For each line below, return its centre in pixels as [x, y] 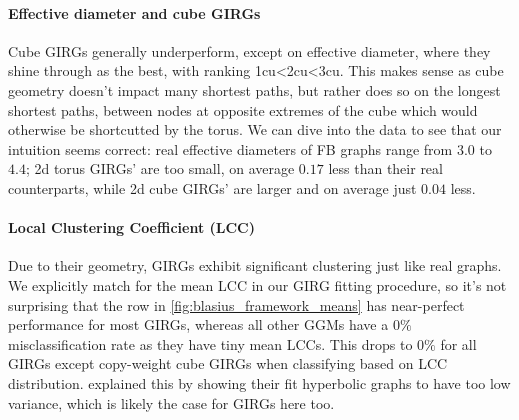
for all [458, 343]
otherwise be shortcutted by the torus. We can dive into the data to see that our [255, 129]
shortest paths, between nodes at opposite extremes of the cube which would [243, 109]
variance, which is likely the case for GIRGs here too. [171, 402]
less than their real [385, 168]
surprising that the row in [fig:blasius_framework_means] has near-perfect [236, 304]
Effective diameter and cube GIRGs [134, 12]
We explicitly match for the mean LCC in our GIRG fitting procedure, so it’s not [257, 284]
